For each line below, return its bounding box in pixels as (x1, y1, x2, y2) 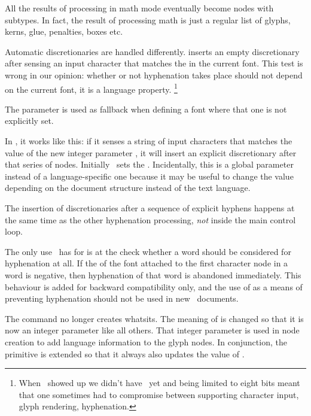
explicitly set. (5, 114, 54, 127)
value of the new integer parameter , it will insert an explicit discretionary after (5, 146, 297, 159)
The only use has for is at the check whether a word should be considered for (5, 245, 291, 257)
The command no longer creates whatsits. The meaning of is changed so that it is (5, 312, 304, 324)
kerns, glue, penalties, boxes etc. (5, 25, 123, 38)
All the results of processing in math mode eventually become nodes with (5, 2, 274, 14)
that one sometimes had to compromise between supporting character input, (19, 388, 299, 400)
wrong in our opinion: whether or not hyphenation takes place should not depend (5, 68, 303, 81)
